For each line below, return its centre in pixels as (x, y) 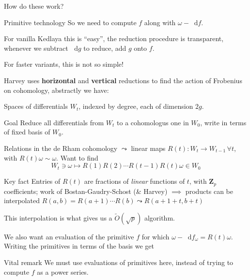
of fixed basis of (27, 132)
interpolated (22, 200)
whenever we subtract (36, 48)
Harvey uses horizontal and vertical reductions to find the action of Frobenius (123, 80)
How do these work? (34, 6)
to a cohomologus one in (153, 122)
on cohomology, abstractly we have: (56, 90)
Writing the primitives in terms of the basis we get (79, 246)
